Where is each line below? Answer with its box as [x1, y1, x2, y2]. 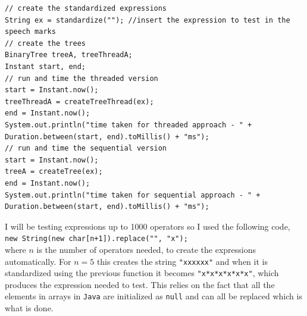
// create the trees [5, 39, 86, 48]
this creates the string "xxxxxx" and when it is [96, 255, 268, 267]
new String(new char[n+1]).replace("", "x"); [5, 234, 188, 243]
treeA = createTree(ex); [5, 167, 103, 176]
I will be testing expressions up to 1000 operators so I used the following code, [5, 220, 290, 232]
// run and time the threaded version [5, 74, 158, 83]
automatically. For [5, 255, 71, 267]
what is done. [5, 302, 54, 314]
